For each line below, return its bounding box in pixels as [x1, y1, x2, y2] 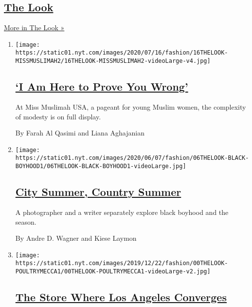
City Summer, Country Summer [15, 184, 181, 199]
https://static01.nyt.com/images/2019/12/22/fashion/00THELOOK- [15, 260, 228, 267]
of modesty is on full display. [15, 111, 101, 121]
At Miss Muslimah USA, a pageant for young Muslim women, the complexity [15, 101, 246, 112]
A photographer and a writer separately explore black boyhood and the [15, 207, 229, 217]
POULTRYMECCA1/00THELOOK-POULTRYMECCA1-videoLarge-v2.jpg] [15, 268, 211, 275]
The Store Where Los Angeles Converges [15, 289, 227, 305]
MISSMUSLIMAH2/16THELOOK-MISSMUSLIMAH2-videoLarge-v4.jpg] [15, 58, 211, 65]
